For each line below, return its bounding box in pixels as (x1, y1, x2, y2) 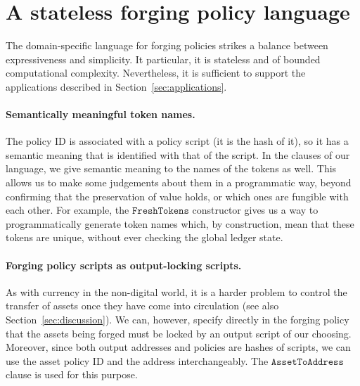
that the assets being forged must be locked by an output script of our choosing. (6, 326, 352, 340)
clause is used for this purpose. (6, 367, 138, 382)
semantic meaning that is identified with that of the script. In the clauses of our (6, 147, 350, 162)
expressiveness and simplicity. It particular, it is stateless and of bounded (6, 51, 321, 66)
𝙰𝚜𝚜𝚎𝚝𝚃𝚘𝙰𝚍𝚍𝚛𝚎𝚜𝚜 (271, 356, 344, 367)
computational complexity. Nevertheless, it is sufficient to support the (6, 65, 306, 80)
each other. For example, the (6, 202, 129, 217)
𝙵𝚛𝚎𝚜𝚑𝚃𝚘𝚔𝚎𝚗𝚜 (131, 206, 189, 217)
